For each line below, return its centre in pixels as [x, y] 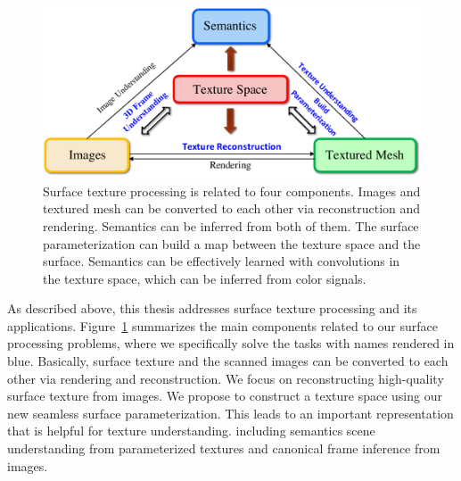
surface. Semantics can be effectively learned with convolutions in [222, 261]
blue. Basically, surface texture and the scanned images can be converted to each [228, 361]
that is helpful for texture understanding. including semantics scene [191, 431]
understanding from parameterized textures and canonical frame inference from [224, 448]
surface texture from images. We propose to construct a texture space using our [225, 396]
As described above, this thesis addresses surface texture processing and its [212, 308]
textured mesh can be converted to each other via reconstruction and [232, 208]
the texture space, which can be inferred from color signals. [205, 278]
